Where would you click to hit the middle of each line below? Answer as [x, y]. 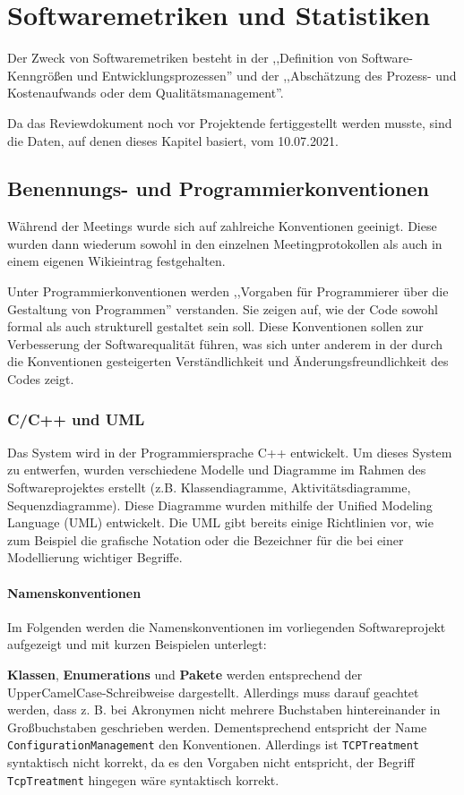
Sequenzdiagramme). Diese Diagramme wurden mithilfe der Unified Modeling [220, 504]
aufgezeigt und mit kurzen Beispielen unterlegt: [137, 644]
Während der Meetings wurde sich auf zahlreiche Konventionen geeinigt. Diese [222, 226]
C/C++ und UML [76, 419]
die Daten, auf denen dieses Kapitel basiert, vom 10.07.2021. [173, 140]
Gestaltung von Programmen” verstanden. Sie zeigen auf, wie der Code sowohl [223, 308]
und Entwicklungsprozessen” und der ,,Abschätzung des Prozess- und [266, 75]
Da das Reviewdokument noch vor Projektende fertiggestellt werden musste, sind [230, 122]
